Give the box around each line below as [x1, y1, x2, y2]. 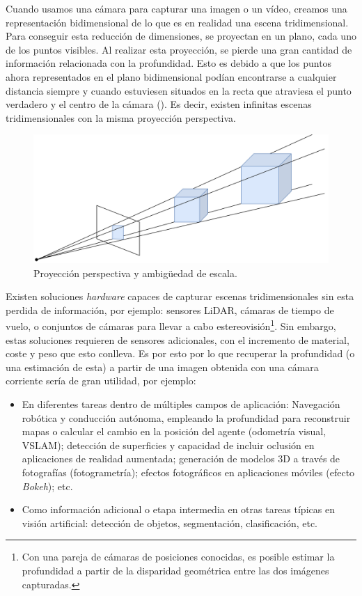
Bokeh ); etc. [22, 478, 73, 493]
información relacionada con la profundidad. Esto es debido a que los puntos [6, 56, 332, 70]
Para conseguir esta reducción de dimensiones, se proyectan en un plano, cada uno [6, 29, 356, 43]
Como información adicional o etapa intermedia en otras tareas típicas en [22, 502, 335, 517]
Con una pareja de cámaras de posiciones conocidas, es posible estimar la [22, 549, 335, 564]
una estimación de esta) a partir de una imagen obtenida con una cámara [6, 359, 319, 374]
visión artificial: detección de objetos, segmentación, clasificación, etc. [22, 515, 318, 530]
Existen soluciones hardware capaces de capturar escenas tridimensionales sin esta [6, 289, 354, 304]
